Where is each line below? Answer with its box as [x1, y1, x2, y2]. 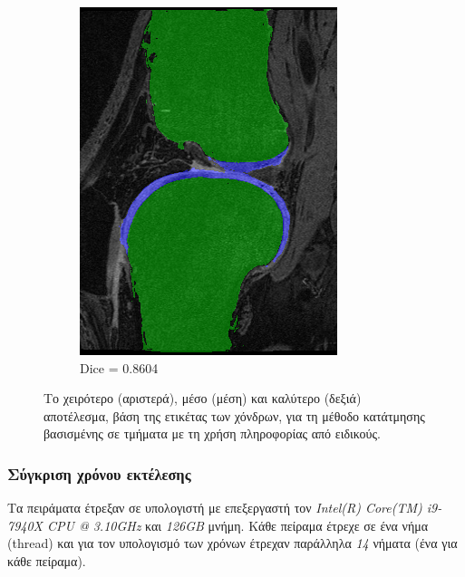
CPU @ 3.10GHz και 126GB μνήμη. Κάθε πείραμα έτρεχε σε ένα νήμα [47, 515, 429, 534]
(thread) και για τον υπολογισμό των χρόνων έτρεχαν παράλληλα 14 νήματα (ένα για [7, 534, 458, 553]
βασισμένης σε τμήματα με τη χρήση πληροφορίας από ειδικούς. [44, 424, 381, 443]
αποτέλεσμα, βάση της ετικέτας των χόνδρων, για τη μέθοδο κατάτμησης [44, 406, 425, 425]
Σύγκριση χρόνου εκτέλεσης [7, 462, 191, 485]
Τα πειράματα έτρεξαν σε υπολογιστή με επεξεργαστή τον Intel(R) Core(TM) [7, 498, 422, 517]
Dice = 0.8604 [80, 358, 159, 377]
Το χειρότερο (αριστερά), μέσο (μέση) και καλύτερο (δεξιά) [44, 389, 362, 408]
